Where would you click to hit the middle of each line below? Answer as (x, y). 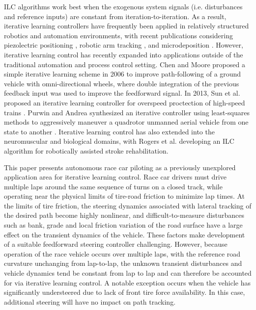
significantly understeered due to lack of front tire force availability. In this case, (125, 292)
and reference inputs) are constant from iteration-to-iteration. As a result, (115, 16)
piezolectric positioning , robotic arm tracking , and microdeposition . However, (124, 45)
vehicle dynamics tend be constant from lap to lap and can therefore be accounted (128, 273)
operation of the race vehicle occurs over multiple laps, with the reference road (122, 253)
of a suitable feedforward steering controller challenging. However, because (116, 244)
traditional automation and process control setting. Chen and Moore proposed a (125, 64)
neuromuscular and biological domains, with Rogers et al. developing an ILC (119, 141)
